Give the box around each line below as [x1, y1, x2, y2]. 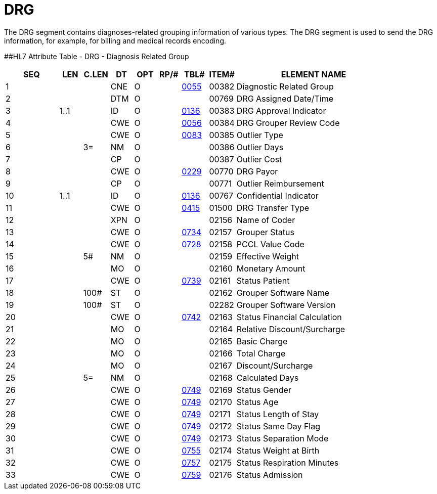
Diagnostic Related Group [236, 81, 334, 92]
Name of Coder [236, 214, 295, 225]
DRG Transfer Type [236, 202, 310, 213]
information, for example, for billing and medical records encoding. [4, 36, 227, 45]
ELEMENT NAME [281, 69, 346, 79]
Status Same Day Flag [236, 421, 321, 431]
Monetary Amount [236, 263, 305, 274]
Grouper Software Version [236, 299, 336, 310]
